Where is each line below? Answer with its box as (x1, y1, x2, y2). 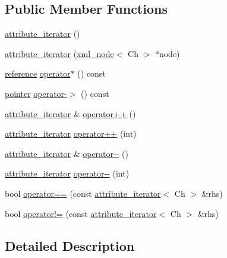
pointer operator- (5, 87, 67, 99)
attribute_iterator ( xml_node (5, 47, 114, 59)
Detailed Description (5, 236, 135, 254)
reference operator (5, 67, 71, 80)
